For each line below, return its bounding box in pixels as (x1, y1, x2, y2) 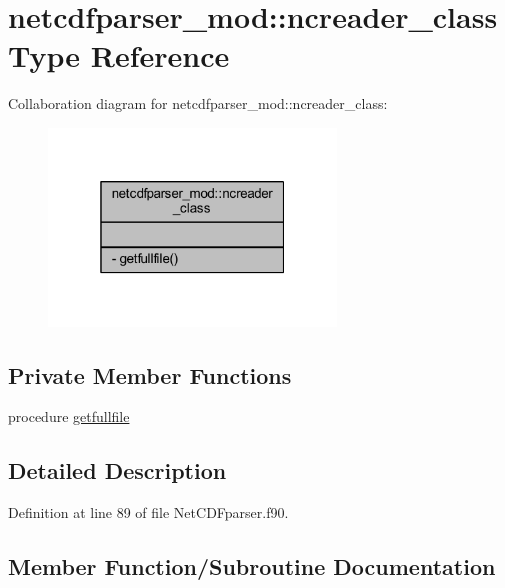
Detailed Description (8, 455, 227, 486)
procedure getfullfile (8, 406, 130, 427)
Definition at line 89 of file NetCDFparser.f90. (8, 502, 289, 523)
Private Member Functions (8, 359, 292, 390)
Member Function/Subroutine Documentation (8, 551, 496, 582)
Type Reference (8, 35, 230, 76)
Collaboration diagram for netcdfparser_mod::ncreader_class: (8, 93, 388, 114)
